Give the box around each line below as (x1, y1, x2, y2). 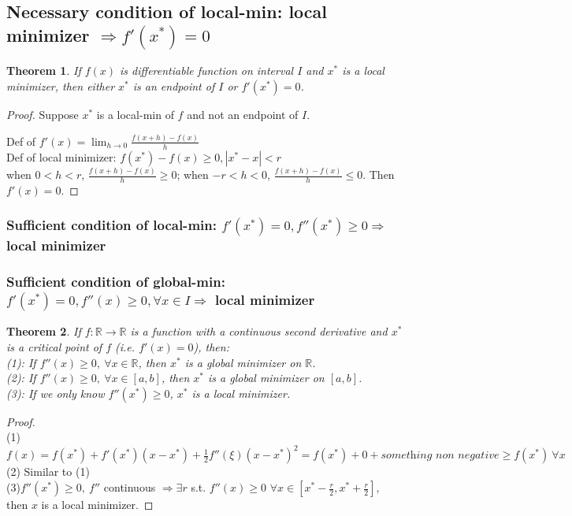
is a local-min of (96, 106, 174, 123)
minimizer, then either (6, 78, 115, 95)
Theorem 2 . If (6, 323, 81, 340)
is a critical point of (6, 339, 102, 355)
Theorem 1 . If (6, 62, 81, 79)
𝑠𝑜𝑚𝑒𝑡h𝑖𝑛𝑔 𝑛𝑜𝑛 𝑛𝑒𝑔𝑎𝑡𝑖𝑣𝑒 (381, 450, 500, 462)
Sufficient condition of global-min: (6, 272, 225, 291)
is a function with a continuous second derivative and (130, 323, 388, 340)
